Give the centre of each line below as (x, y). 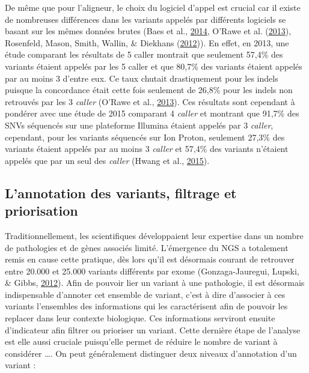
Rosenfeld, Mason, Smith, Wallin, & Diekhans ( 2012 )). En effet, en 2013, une (147, 42)
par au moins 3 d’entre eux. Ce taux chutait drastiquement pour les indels (142, 78)
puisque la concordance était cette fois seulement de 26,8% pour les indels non (149, 90)
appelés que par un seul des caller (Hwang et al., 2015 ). (107, 160)
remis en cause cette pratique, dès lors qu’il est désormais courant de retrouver (150, 259)
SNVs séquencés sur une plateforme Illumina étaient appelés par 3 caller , (139, 125)
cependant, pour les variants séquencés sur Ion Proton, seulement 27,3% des (145, 137)
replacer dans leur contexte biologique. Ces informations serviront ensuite (140, 318)
